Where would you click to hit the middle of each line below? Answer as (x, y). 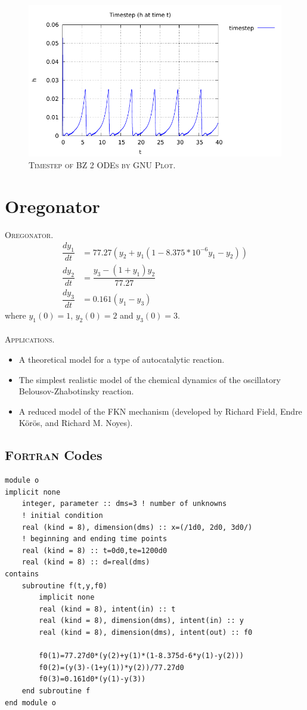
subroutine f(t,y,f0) (64, 586)
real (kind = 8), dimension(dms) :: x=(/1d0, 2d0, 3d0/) (137, 527)
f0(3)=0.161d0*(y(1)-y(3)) (92, 679)
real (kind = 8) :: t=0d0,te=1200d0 (94, 550)
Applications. (30, 339)
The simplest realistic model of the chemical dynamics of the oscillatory (150, 379)
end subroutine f (56, 691)
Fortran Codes (54, 455)
